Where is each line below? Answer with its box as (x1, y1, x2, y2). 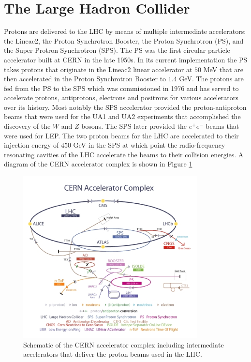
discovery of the (4, 121, 51, 131)
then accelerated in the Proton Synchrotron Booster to (4, 74, 166, 84)
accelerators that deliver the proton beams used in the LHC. (23, 349, 203, 359)
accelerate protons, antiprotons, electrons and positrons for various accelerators (4, 92, 238, 103)
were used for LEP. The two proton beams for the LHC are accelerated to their (4, 130, 239, 140)
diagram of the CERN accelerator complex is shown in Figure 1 (4, 159, 192, 169)
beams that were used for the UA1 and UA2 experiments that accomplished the (4, 111, 241, 121)
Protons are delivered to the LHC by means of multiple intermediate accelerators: (4, 26, 246, 36)
